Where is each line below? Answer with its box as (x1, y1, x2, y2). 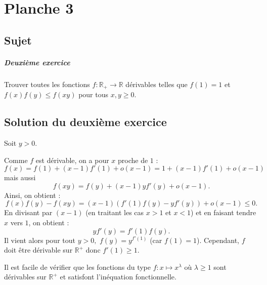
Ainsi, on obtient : (4, 189, 61, 200)
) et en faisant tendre (191, 207, 256, 218)
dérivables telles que (125, 78, 188, 89)
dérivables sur (4, 271, 47, 282)
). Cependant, (196, 234, 239, 245)
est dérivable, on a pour (35, 154, 109, 165)
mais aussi (4, 172, 36, 183)
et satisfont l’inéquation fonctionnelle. (60, 271, 176, 282)
